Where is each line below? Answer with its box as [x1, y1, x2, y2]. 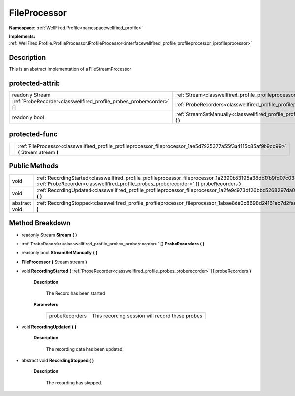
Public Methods [9, 162, 59, 170]
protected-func [9, 130, 58, 138]
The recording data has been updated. [46, 346, 124, 352]
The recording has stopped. [46, 379, 103, 386]
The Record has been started [46, 290, 105, 296]
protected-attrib [9, 79, 60, 88]
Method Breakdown [9, 219, 71, 227]
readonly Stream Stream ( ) [21, 232, 77, 238]
